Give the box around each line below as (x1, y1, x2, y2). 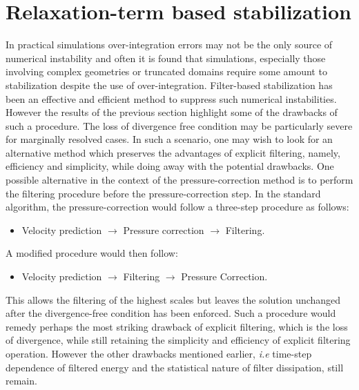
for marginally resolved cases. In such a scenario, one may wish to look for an (6, 132, 333, 146)
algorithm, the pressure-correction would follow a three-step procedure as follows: (6, 199, 349, 214)
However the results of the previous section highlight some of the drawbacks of (6, 105, 338, 119)
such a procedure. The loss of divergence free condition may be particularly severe (6, 118, 353, 133)
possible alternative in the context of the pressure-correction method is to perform (6, 173, 353, 187)
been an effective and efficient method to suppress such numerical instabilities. (6, 91, 337, 106)
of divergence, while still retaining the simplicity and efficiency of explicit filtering (6, 333, 351, 347)
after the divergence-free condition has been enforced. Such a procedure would (6, 306, 336, 320)
